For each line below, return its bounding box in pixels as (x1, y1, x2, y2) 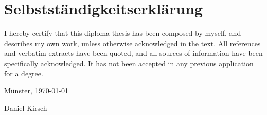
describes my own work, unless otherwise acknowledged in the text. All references (4, 37, 261, 48)
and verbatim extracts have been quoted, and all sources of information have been (4, 48, 263, 59)
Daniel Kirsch (4, 102, 47, 113)
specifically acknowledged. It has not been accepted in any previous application (4, 57, 254, 68)
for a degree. (4, 68, 43, 79)
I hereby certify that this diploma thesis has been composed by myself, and (4, 28, 241, 39)
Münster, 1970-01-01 (4, 85, 68, 96)
